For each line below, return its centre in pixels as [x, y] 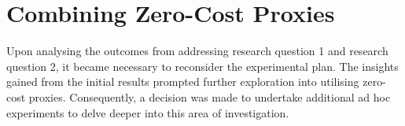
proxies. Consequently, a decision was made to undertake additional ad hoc [210, 96]
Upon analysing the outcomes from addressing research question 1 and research [197, 51]
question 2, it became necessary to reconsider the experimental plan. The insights [202, 66]
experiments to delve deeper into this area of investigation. [148, 112]
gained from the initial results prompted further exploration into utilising [183, 82]
